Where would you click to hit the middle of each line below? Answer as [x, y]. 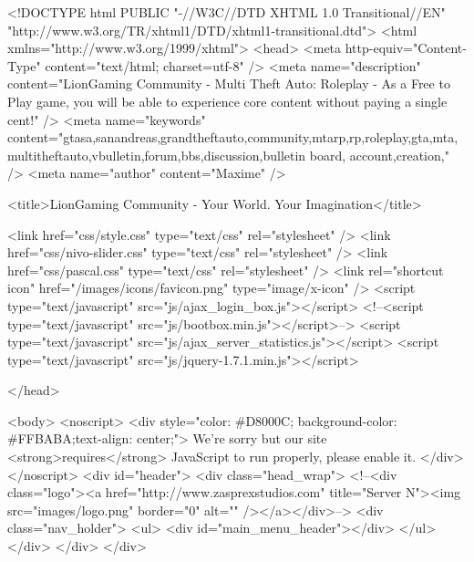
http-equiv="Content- [406, 48]
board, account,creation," [379, 155]
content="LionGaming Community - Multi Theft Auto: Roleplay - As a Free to [229, 83]
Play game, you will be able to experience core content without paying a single [227, 101]
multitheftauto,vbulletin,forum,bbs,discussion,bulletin [157, 155]
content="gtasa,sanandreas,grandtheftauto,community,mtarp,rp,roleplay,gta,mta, [233, 137]
